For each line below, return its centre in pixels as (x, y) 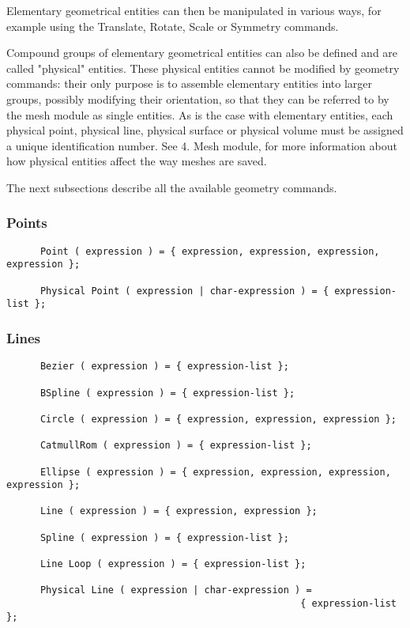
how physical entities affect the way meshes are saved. (137, 161)
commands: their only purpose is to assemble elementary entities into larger (190, 83)
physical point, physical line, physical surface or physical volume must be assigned (205, 130)
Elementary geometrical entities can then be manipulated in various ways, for (194, 10)
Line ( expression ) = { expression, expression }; (179, 511)
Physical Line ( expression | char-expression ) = (176, 590)
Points (27, 223)
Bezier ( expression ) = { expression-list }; (164, 367)
